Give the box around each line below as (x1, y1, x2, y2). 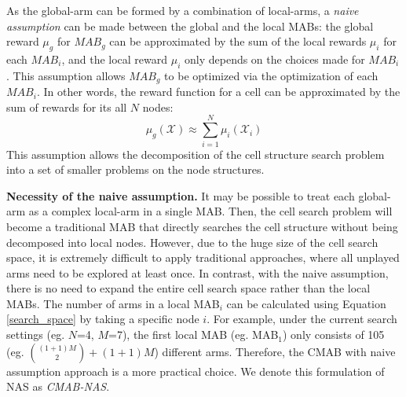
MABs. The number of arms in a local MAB (6, 295, 220, 311)
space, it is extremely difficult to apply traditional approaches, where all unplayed (6, 249, 400, 266)
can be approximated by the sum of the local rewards (109, 33, 367, 50)
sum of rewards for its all (6, 98, 127, 115)
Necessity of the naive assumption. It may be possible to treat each (6, 187, 355, 204)
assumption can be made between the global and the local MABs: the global (6, 17, 374, 34)
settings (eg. (6, 326, 65, 343)
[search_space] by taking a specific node (6, 311, 199, 327)
